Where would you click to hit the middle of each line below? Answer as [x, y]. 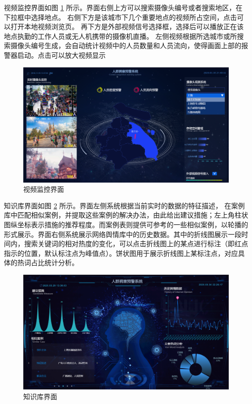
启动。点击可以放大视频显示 [61, 55]
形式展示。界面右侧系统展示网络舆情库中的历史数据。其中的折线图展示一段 [123, 234]
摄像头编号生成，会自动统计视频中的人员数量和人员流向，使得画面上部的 [126, 45]
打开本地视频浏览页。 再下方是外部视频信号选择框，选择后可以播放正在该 [127, 26]
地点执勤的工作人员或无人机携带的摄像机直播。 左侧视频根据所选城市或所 [120, 36]
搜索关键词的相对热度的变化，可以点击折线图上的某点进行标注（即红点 [136, 244]
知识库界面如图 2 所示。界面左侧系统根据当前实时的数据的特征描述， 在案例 [124, 205]
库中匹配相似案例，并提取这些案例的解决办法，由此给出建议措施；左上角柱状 [126, 215]
